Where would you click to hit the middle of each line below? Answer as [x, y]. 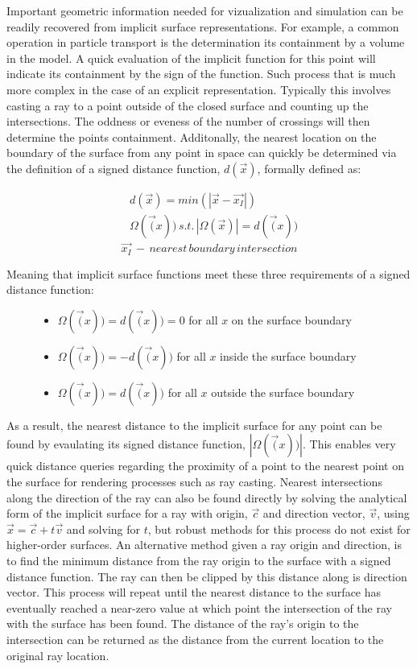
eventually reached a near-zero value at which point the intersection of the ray [199, 607]
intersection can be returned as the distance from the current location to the [195, 639]
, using [393, 513]
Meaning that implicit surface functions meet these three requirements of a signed [208, 273]
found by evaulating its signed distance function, [126, 444]
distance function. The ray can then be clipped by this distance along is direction [207, 576]
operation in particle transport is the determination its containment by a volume [206, 42]
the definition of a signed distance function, [114, 168]
